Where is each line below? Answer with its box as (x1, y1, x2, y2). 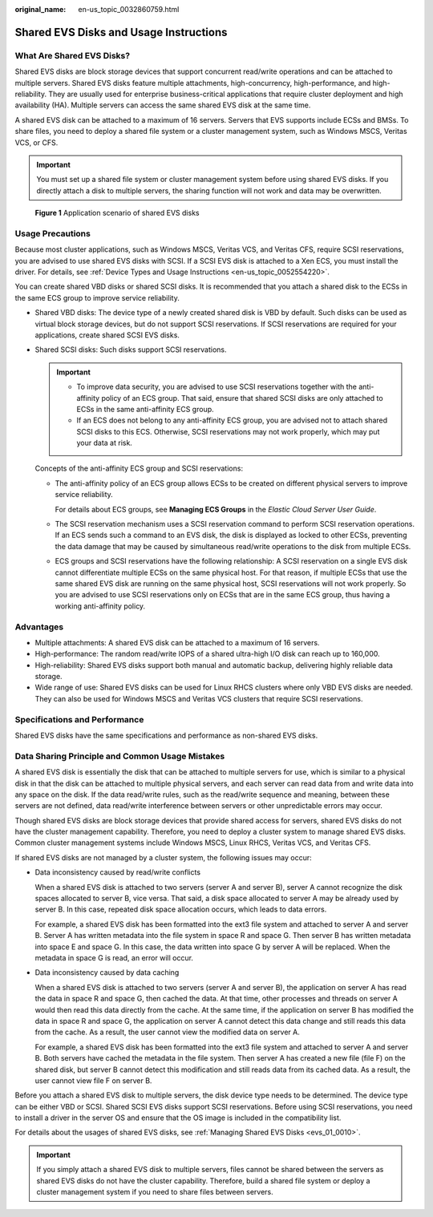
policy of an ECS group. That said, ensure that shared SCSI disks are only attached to (101, 393, 384, 402)
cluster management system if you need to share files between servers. (36, 1187, 274, 1197)
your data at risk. (76, 438, 132, 448)
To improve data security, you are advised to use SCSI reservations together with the (76, 382, 357, 392)
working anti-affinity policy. (55, 601, 146, 611)
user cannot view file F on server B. (34, 1075, 152, 1086)
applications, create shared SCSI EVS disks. (34, 330, 180, 340)
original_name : (14, 5, 67, 14)
